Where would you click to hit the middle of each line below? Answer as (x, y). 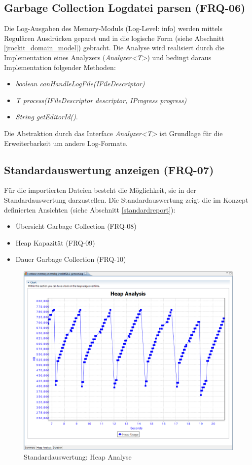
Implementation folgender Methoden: (60, 67)
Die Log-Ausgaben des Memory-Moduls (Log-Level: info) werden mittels (113, 28)
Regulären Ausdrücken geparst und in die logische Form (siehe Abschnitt (114, 38)
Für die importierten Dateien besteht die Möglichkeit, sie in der (100, 190)
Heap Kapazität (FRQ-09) (55, 242)
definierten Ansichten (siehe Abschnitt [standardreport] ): (90, 209)
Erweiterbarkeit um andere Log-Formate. (66, 143)
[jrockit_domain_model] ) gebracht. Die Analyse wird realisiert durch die (114, 48)
